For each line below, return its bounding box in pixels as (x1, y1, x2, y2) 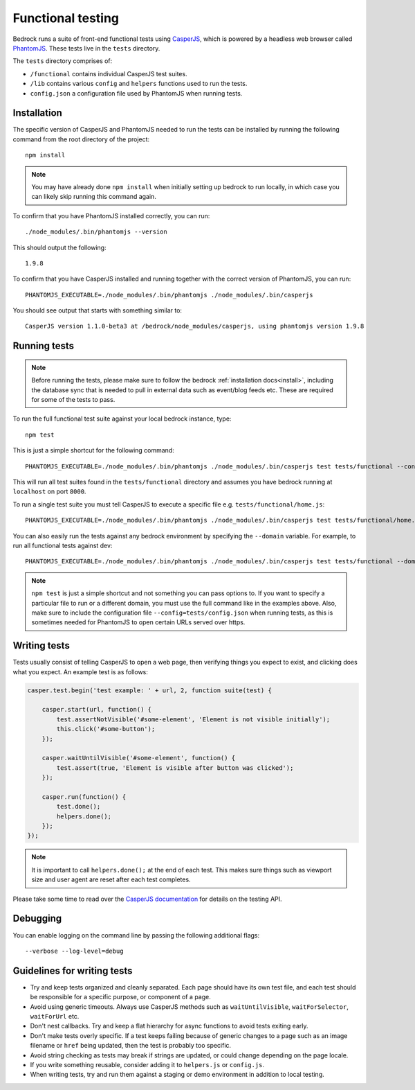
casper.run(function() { (41, 793, 127, 800)
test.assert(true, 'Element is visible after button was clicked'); (56, 764, 294, 772)
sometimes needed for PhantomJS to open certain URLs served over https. (31, 618, 246, 626)
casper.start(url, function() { (41, 705, 152, 714)
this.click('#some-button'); (56, 725, 156, 733)
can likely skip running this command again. (31, 193, 157, 201)
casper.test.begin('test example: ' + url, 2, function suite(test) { (27, 686, 273, 694)
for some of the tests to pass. (31, 396, 116, 404)
